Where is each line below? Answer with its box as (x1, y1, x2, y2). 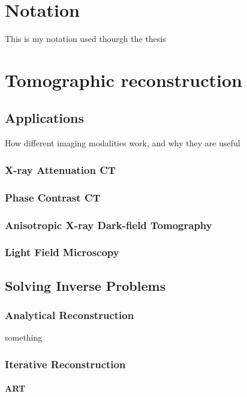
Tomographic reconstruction (5, 67, 242, 92)
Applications (5, 109, 85, 127)
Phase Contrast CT (5, 190, 101, 204)
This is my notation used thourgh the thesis (5, 32, 166, 45)
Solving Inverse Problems (5, 276, 166, 294)
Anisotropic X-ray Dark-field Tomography (5, 217, 212, 232)
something (5, 331, 43, 344)
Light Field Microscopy (5, 245, 119, 260)
